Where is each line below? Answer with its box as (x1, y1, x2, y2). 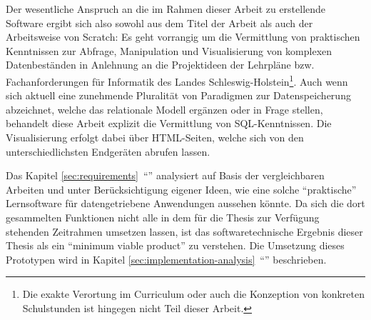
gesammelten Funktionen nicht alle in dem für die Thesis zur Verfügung (6, 209, 320, 224)
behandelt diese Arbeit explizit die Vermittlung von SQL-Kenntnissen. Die (6, 116, 332, 131)
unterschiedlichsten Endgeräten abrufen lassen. (6, 144, 210, 159)
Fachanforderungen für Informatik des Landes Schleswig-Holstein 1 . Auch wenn (6, 71, 348, 89)
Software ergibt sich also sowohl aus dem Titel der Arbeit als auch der (6, 15, 313, 30)
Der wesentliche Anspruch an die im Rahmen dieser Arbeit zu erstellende (6, 1, 326, 16)
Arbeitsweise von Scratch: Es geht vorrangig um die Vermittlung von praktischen (6, 29, 360, 44)
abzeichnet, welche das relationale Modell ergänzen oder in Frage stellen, (6, 101, 323, 116)
